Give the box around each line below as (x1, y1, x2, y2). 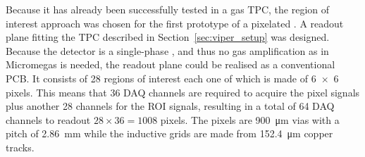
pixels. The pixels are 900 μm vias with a (160, 112, 340, 127)
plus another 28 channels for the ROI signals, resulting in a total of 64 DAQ (6, 99, 335, 113)
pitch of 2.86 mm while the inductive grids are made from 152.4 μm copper (6, 126, 333, 141)
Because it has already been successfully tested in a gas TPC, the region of (6, 2, 330, 16)
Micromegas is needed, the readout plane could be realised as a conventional (6, 57, 335, 72)
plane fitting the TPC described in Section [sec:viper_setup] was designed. (6, 30, 330, 44)
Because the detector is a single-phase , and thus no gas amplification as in (6, 43, 329, 58)
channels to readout (6, 112, 91, 127)
